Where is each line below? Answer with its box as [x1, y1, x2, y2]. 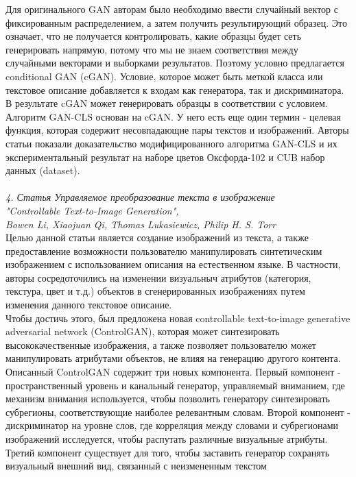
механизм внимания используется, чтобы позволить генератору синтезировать [5, 391, 330, 406]
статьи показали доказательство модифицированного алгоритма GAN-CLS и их [5, 136, 337, 150]
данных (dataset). [5, 163, 80, 178]
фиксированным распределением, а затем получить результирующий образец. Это [5, 15, 347, 29]
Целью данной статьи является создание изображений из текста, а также [5, 230, 309, 245]
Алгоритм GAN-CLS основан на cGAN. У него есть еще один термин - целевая [5, 109, 342, 123]
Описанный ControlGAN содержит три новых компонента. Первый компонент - [5, 365, 341, 379]
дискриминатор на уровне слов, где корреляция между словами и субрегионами [5, 418, 338, 432]
